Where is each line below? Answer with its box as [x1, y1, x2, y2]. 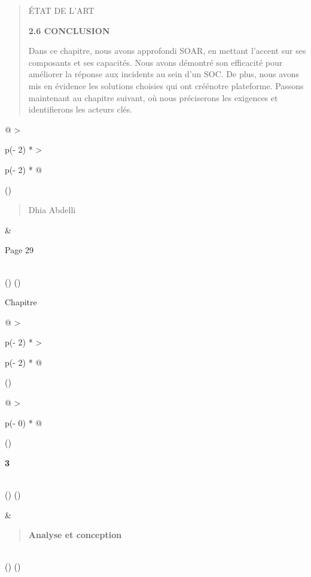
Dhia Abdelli [28, 204, 76, 216]
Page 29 [5, 244, 34, 256]
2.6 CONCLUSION [28, 24, 110, 37]
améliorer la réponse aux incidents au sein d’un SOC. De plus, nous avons [28, 68, 300, 80]
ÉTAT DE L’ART [28, 4, 94, 16]
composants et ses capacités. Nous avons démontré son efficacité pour [28, 56, 283, 68]
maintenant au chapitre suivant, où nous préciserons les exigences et [28, 91, 278, 104]
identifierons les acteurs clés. [28, 103, 133, 116]
